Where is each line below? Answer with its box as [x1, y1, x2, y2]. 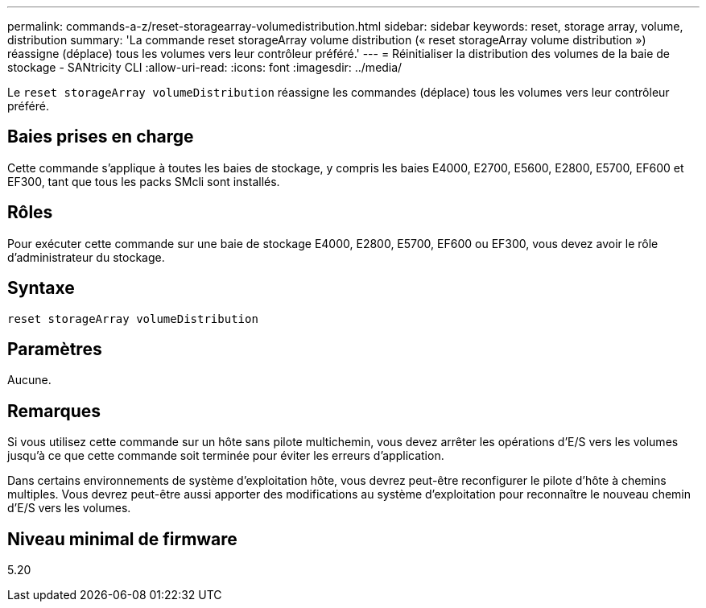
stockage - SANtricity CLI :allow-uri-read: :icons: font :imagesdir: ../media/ [7, 60, 403, 74]
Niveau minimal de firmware [7, 528, 237, 549]
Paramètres [7, 338, 102, 359]
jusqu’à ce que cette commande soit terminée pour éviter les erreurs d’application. [7, 449, 444, 463]
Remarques [7, 400, 101, 421]
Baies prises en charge [7, 126, 194, 147]
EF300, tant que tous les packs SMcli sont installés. [7, 174, 280, 188]
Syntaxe [7, 278, 75, 299]
